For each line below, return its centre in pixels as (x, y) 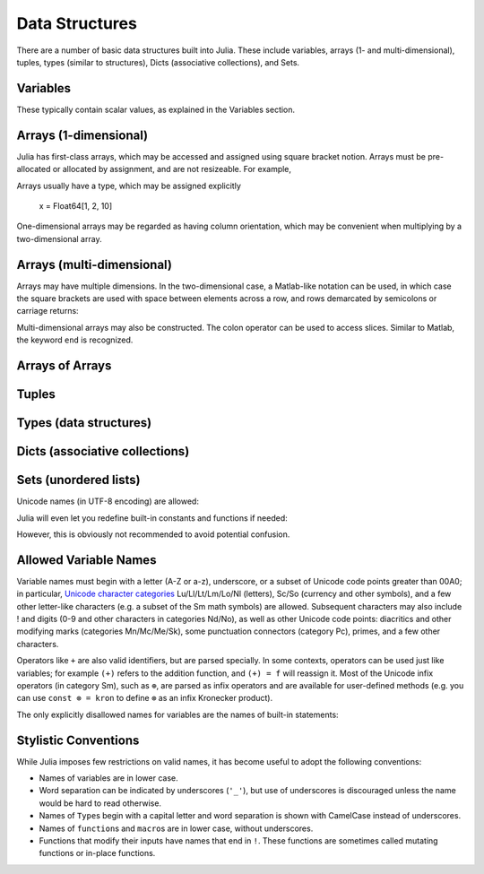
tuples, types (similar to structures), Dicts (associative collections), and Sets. (158, 62)
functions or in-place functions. (97, 853)
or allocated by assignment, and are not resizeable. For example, (172, 169)
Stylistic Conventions (78, 740)
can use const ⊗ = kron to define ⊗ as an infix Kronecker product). (145, 698)
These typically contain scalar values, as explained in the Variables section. (156, 109)
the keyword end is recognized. (75, 340)
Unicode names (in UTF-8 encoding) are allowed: (108, 501)
